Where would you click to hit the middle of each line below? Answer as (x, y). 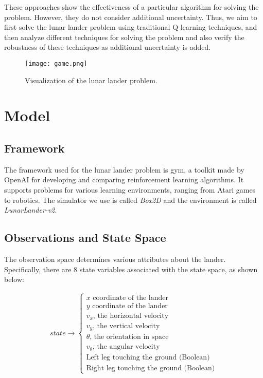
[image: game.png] (56, 63)
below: (14, 279)
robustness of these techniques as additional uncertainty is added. (108, 47)
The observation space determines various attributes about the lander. (115, 259)
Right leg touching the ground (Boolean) (151, 368)
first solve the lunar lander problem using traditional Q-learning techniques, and (131, 27)
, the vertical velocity (126, 326)
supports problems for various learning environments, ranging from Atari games (130, 189)
